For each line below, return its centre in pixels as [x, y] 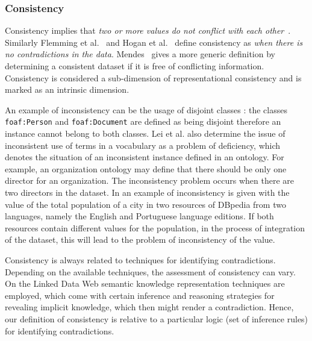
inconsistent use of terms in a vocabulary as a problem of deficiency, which [143, 145]
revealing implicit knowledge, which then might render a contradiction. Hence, [149, 307]
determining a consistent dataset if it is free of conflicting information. [135, 66]
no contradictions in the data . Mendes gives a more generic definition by [140, 54]
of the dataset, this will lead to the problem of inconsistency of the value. [140, 239]
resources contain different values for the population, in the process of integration [155, 227]
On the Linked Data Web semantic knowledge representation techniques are [145, 283]
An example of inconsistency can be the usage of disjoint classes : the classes [146, 109]
